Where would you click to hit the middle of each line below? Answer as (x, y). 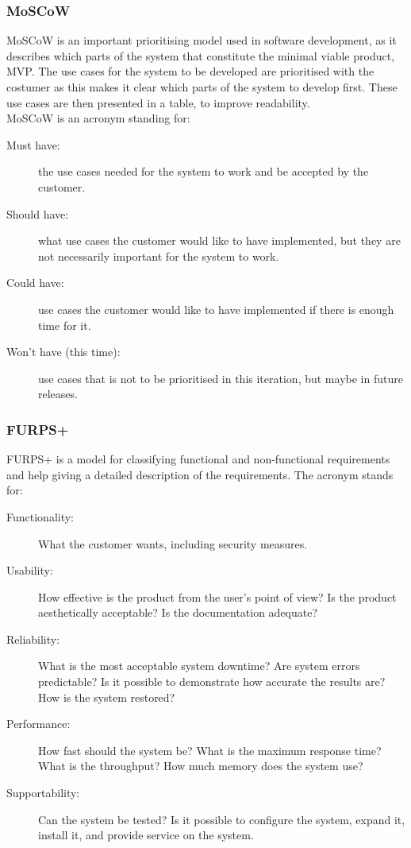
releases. (58, 394)
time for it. (65, 325)
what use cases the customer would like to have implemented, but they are (219, 240)
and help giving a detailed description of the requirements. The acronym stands (200, 474)
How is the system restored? (107, 697)
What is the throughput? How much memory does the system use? (201, 766)
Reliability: (33, 639)
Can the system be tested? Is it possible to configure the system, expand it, (222, 819)
